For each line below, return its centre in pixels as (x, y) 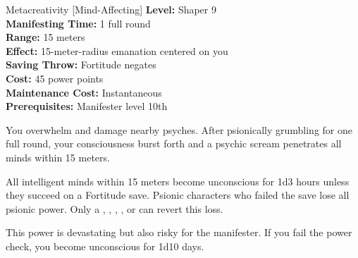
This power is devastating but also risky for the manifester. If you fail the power (179, 232)
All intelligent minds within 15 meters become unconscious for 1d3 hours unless (178, 181)
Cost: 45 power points (55, 78)
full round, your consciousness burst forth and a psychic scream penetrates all (174, 143)
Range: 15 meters (45, 37)
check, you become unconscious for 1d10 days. (105, 246)
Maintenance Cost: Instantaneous (84, 92)
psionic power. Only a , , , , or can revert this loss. (115, 208)
